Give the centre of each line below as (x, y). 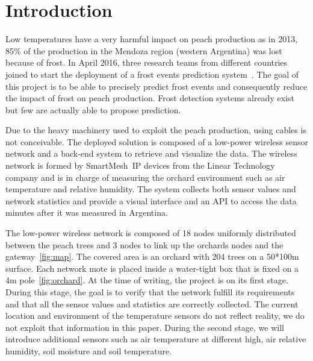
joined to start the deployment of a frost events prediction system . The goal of (152, 74)
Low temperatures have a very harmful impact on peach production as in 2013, (152, 39)
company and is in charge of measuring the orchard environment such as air (145, 177)
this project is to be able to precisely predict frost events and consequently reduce (156, 86)
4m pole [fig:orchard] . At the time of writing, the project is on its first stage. (147, 280)
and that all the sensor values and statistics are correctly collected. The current (152, 303)
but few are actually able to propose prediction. (93, 109)
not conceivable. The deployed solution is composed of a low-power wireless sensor (157, 141)
